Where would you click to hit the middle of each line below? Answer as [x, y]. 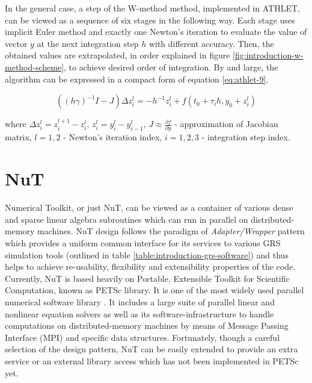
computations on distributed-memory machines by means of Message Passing [147, 325]
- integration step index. [246, 137]
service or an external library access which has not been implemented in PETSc [152, 360]
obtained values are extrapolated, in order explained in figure [118, 55]
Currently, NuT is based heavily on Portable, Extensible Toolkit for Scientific [147, 278]
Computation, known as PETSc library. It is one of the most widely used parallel [154, 290]
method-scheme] [35, 67]
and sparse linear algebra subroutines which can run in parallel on [127, 219]
